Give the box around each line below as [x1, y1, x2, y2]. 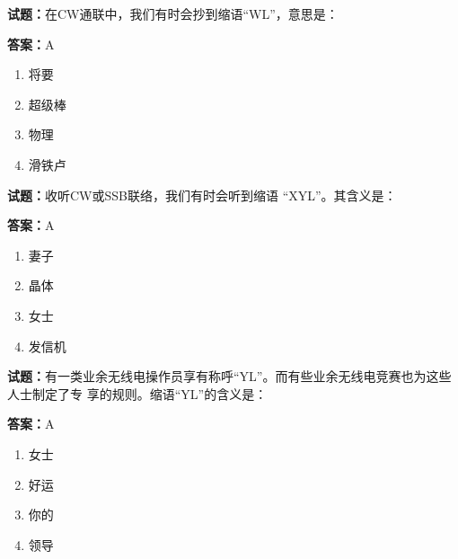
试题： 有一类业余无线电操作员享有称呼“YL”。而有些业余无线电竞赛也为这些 [7, 367, 452, 386]
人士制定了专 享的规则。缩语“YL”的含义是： [7, 384, 268, 403]
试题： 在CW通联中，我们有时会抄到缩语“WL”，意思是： [7, 4, 339, 22]
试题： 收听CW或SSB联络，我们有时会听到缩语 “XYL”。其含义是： [7, 185, 397, 204]
